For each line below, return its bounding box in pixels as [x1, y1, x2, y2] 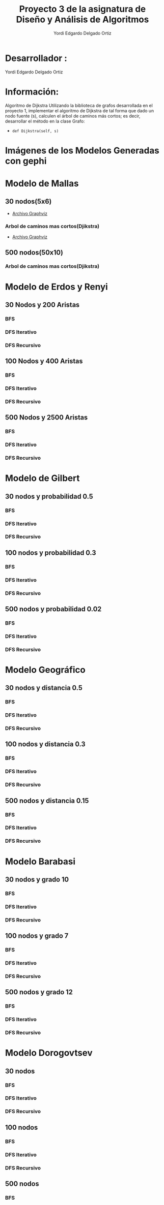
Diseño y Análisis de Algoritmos [16, 14, 149, 25]
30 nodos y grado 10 [5, 875, 69, 884]
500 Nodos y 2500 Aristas [5, 413, 88, 422]
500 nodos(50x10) [5, 248, 63, 256]
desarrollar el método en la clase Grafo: [5, 118, 85, 124]
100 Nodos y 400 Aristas [5, 357, 83, 365]
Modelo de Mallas [5, 178, 79, 189]
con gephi [5, 155, 47, 166]
